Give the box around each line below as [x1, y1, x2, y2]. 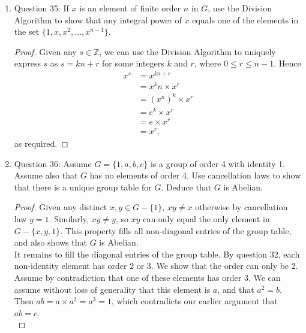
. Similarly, [49, 213, 89, 225]
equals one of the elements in [192, 13, 299, 26]
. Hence [274, 57, 301, 69]
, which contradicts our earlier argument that [111, 295, 278, 307]
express [14, 57, 41, 69]
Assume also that [14, 169, 78, 181]
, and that [217, 283, 254, 295]
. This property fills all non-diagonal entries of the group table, [60, 224, 292, 237]
